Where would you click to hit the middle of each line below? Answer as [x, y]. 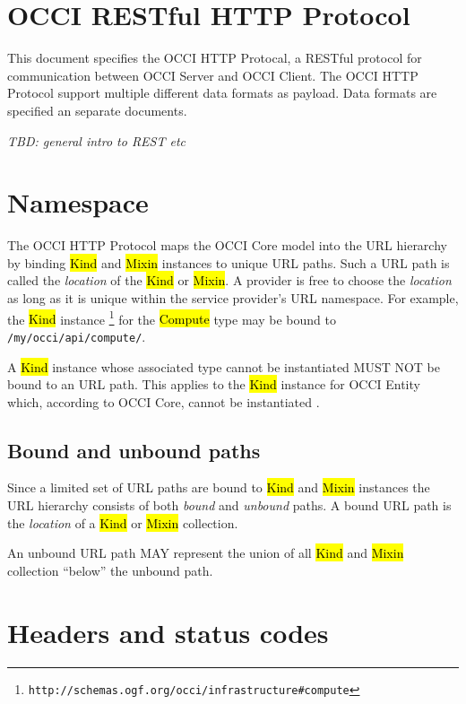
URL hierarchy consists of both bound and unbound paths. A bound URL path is [229, 505]
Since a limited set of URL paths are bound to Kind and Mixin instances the [219, 487]
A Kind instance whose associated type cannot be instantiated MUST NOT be [224, 366]
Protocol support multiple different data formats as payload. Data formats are [222, 93]
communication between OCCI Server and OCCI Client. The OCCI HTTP [213, 75]
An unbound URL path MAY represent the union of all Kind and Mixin [206, 553]
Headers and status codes [168, 632]
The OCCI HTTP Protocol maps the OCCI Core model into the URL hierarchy [227, 245]
